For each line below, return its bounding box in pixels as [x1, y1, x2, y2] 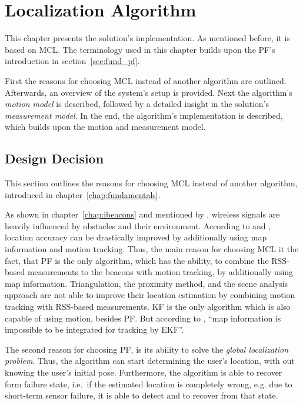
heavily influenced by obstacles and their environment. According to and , [5, 219, 271, 232]
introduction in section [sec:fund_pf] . [5, 55, 140, 67]
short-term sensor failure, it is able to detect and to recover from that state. [5, 389, 278, 401]
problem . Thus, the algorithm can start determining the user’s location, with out [5, 354, 295, 367]
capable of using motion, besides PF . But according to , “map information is [5, 312, 281, 324]
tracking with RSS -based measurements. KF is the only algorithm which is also [5, 300, 291, 313]
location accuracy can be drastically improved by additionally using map [5, 231, 267, 243]
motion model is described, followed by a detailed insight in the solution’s [5, 98, 269, 110]
